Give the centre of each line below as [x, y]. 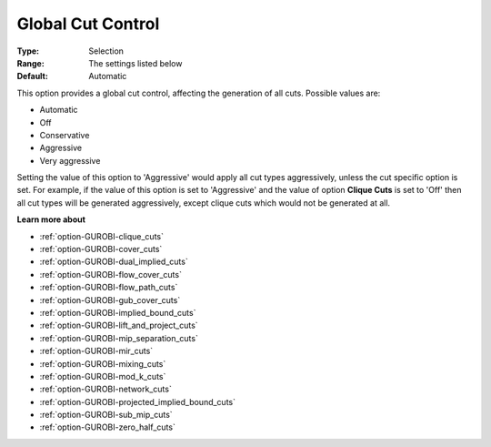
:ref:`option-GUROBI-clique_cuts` [101, 236]
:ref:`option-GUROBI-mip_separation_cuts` [119, 338]
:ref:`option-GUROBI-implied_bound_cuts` [118, 312]
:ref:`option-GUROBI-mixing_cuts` [103, 363]
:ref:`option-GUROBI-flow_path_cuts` [109, 288]
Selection [106, 51]
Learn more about [51, 219]
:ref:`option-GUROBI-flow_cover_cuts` [110, 274]
